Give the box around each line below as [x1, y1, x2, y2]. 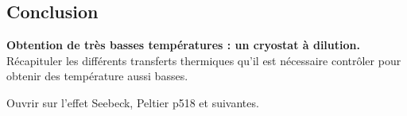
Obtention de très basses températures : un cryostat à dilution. [6, 37, 360, 53]
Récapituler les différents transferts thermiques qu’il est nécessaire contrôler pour [6, 52, 401, 68]
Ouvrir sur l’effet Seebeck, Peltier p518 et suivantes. [6, 94, 259, 110]
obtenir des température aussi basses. [6, 68, 188, 84]
